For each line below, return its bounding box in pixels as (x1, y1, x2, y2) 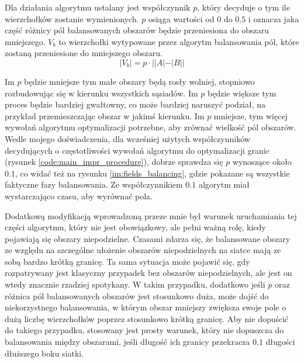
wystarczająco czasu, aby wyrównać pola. (5, 189, 153, 202)
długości (265, 336, 295, 348)
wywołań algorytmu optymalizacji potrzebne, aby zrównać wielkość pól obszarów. (5, 121, 296, 133)
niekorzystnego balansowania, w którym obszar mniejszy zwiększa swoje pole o (5, 301, 286, 313)
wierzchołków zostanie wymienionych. (5, 12, 139, 25)
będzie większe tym (207, 87, 277, 99)
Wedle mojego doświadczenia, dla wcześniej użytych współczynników (5, 132, 250, 144)
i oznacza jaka (248, 12, 299, 25)
